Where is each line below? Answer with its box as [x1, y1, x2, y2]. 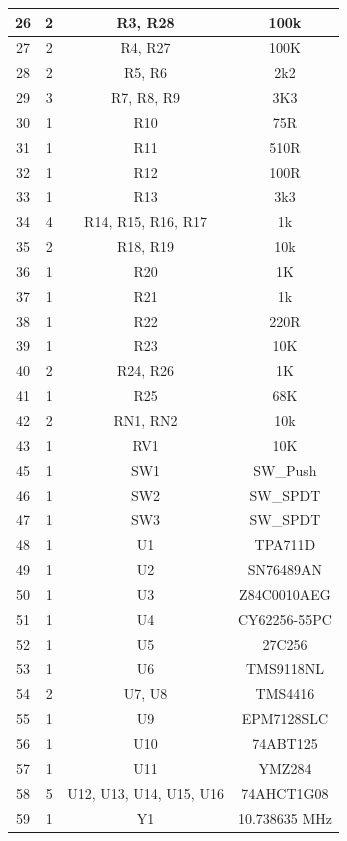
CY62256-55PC [237, 608, 332, 629]
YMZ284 [258, 757, 312, 778]
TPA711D [254, 534, 316, 555]
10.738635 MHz [237, 807, 332, 828]
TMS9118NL [245, 658, 324, 679]
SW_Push [253, 459, 317, 480]
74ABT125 [252, 732, 318, 753]
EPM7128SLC [241, 708, 329, 729]
